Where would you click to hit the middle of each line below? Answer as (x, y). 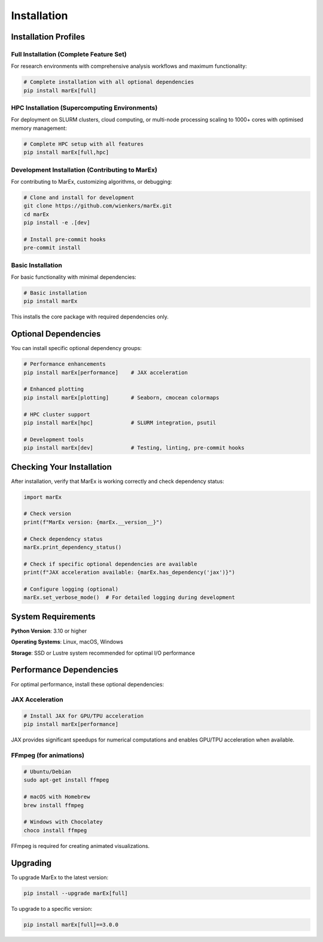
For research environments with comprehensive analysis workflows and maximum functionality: (129, 66)
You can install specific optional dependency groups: (76, 348)
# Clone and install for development (79, 197)
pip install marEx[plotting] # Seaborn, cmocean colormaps (121, 397)
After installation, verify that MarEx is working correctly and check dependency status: (118, 481)
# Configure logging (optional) (71, 589)
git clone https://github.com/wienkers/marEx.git (98, 206)
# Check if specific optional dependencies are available (110, 564)
